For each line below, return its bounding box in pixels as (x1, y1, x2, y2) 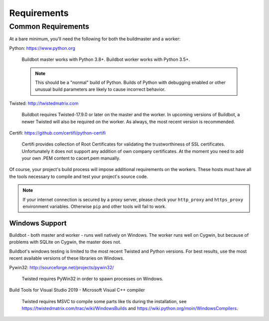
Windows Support (9, 219, 67, 227)
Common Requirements (9, 22, 90, 31)
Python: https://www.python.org (9, 45, 76, 51)
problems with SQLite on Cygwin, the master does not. (9, 239, 122, 245)
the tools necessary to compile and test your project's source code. (9, 173, 148, 179)
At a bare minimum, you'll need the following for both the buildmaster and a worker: (9, 36, 181, 42)
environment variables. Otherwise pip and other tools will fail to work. (22, 203, 166, 209)
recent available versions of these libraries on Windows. (9, 255, 125, 261)
